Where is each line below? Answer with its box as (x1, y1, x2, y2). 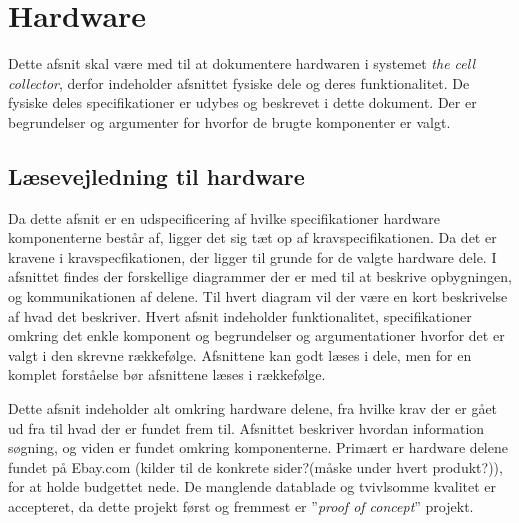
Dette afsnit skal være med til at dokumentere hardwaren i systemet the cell (8, 53, 476, 74)
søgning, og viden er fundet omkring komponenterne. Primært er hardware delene (8, 437, 508, 458)
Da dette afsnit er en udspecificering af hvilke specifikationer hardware (8, 207, 440, 228)
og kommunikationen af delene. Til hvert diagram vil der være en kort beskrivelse (8, 286, 508, 307)
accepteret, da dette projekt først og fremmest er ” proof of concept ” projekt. (8, 496, 474, 517)
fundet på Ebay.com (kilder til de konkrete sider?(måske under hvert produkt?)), (8, 456, 503, 477)
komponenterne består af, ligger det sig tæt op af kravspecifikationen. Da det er (8, 227, 497, 248)
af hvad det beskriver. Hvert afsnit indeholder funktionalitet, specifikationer (8, 305, 472, 326)
